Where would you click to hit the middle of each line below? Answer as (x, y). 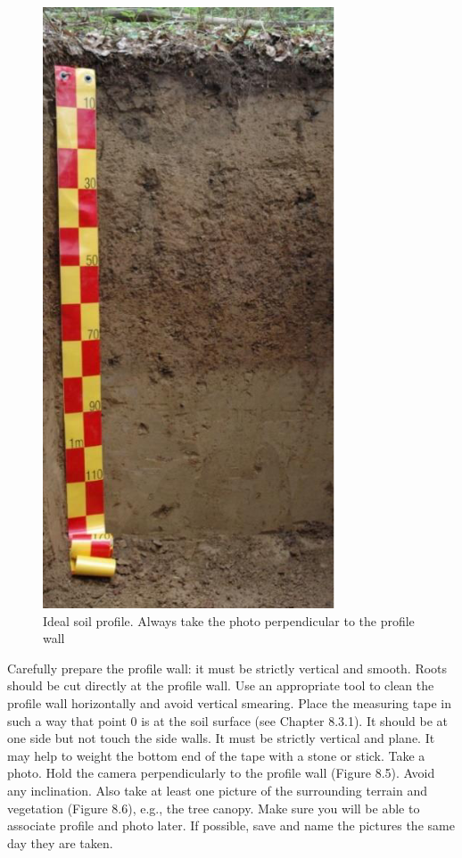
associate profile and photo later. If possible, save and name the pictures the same (231, 825)
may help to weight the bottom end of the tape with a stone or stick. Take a (216, 755)
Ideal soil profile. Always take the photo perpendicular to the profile (229, 620)
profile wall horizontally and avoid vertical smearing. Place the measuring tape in (229, 702)
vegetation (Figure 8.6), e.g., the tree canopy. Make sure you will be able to (214, 808)
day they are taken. (60, 842)
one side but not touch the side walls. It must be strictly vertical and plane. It (221, 738)
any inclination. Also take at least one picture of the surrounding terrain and (218, 790)
